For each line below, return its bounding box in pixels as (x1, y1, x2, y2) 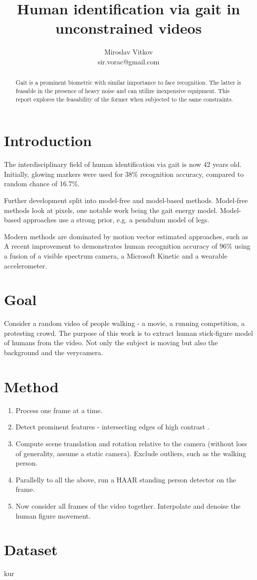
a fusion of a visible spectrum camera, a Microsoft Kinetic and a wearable (4, 250, 227, 261)
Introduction (4, 130, 92, 151)
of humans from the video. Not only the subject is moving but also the (4, 337, 218, 348)
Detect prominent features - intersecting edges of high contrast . (15, 422, 210, 432)
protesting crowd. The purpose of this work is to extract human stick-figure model (4, 327, 253, 338)
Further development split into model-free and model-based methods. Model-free (4, 195, 248, 205)
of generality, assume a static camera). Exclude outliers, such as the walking (15, 448, 246, 458)
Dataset (4, 539, 58, 560)
